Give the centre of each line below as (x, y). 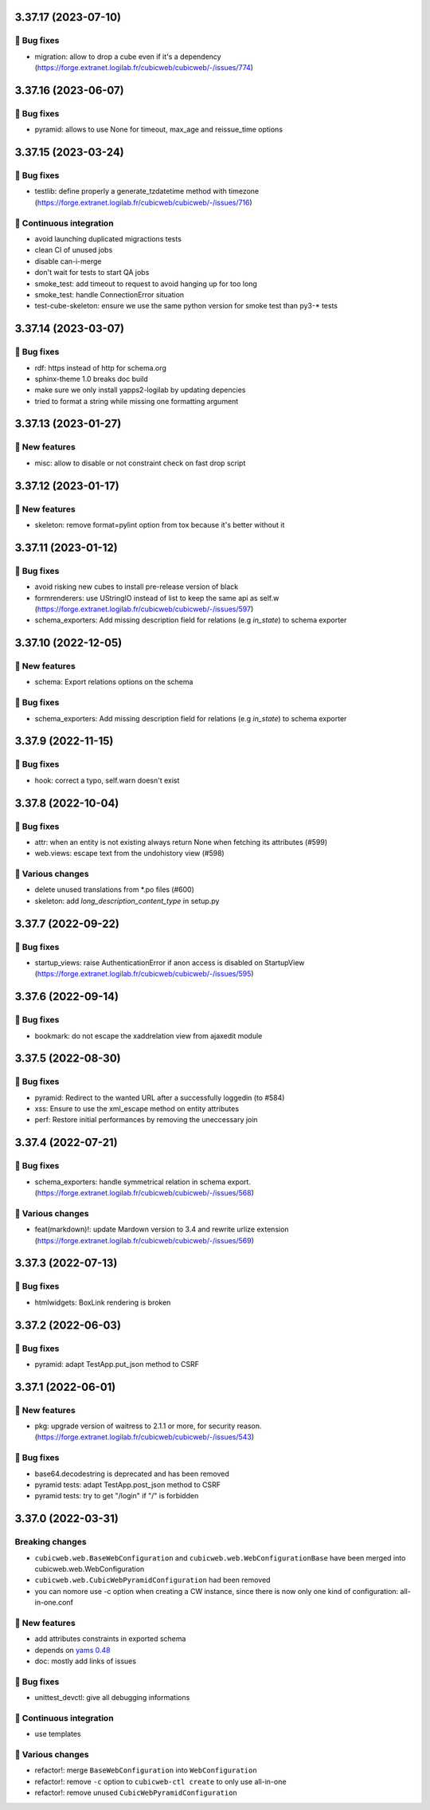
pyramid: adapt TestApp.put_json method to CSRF (117, 1364)
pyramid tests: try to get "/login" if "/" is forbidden (117, 1496)
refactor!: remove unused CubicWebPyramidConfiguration (136, 1792)
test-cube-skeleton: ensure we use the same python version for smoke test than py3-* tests (186, 306)
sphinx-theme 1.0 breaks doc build (92, 379)
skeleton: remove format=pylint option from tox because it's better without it (160, 524)
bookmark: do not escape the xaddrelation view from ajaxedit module (149, 1035)
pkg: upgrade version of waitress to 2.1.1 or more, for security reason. (148, 1426)
